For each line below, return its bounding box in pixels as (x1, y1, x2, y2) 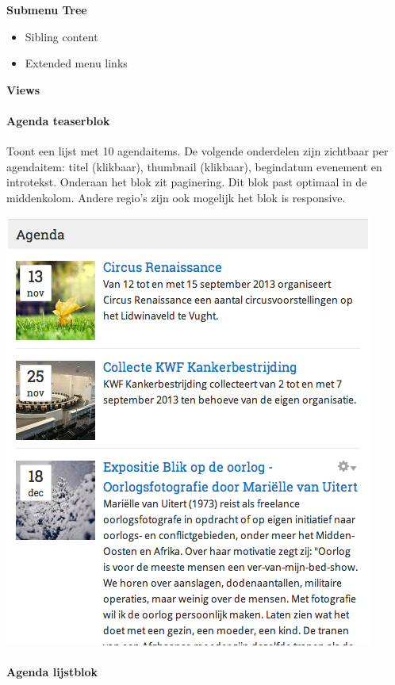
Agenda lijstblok (6, 663, 98, 679)
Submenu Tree (6, 2, 87, 17)
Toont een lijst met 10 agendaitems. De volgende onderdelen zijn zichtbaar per (6, 143, 389, 159)
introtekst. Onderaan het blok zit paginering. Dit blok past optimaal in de (6, 174, 367, 190)
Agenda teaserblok (6, 112, 110, 128)
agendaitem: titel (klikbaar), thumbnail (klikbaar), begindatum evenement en (6, 158, 382, 174)
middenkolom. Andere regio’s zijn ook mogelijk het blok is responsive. (6, 189, 346, 205)
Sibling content (25, 28, 98, 44)
